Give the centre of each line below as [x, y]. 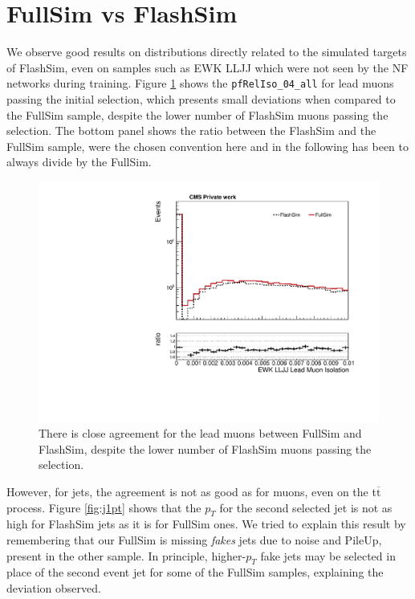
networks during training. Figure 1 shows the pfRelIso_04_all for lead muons [200, 83]
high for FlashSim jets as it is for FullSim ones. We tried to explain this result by [206, 524]
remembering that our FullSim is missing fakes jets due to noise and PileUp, [194, 539]
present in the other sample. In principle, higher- [126, 555]
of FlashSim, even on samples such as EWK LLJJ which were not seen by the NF [207, 67]
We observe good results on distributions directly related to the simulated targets [207, 52]
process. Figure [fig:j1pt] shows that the [104, 507]
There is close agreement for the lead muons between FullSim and [200, 433]
